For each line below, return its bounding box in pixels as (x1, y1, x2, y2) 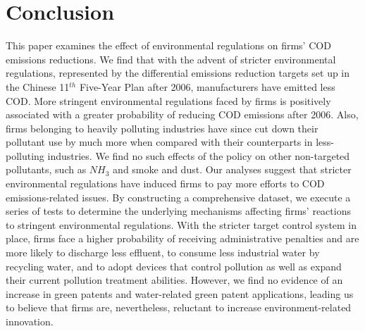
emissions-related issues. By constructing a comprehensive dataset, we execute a (6, 189, 351, 204)
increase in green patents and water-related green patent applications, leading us (6, 286, 354, 301)
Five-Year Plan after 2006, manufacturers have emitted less (79, 79, 335, 94)
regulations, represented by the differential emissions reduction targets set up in (6, 65, 350, 80)
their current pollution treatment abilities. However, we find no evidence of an (6, 273, 343, 287)
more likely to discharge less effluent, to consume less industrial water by (6, 245, 320, 260)
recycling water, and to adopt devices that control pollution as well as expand (6, 258, 342, 273)
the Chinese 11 (6, 79, 70, 94)
